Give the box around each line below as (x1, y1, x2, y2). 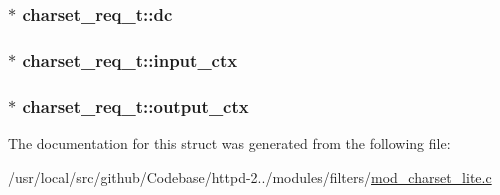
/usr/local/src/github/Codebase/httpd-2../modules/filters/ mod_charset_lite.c (8, 166, 492, 187)
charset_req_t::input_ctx (22, 47, 238, 72)
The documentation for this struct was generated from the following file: (8, 132, 451, 153)
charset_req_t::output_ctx (22, 93, 249, 118)
